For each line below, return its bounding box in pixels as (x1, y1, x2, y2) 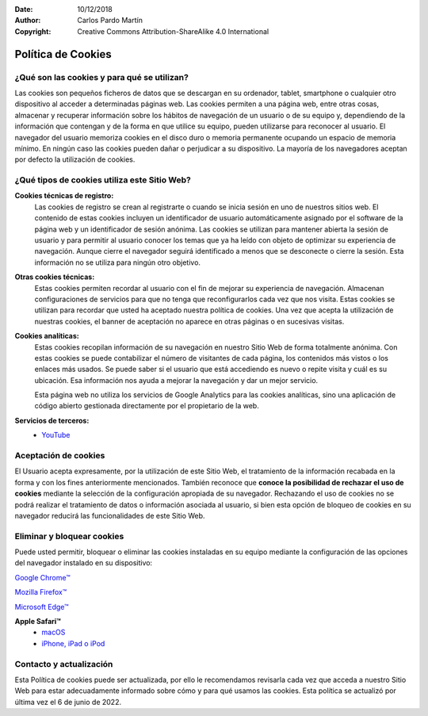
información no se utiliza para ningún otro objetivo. (34, 258, 201, 267)
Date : (14, 5, 33, 13)
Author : (14, 16, 41, 25)
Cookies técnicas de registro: (14, 191, 114, 201)
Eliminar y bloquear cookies (14, 530, 124, 542)
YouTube (41, 431, 71, 440)
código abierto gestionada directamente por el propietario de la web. (34, 401, 259, 411)
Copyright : (14, 26, 52, 36)
